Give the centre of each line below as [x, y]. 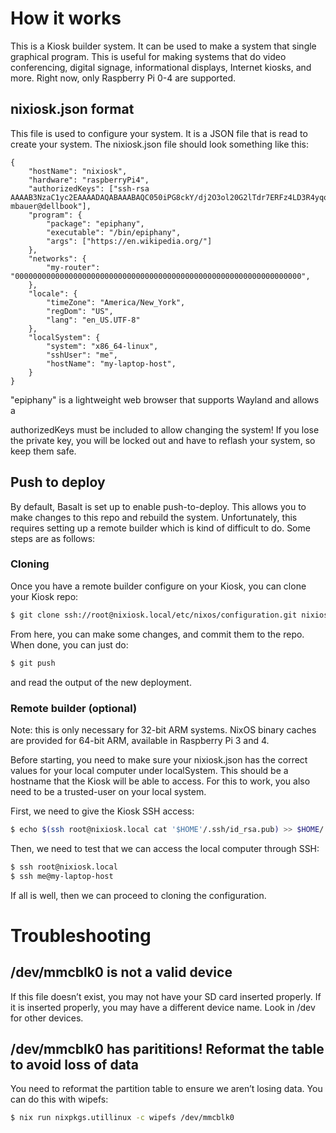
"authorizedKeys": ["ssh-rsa [89, 188]
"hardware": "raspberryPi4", [89, 180]
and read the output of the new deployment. [101, 682]
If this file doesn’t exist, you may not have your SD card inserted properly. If [166, 996]
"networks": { [57, 258]
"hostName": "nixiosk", [78, 171]
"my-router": [73, 267]
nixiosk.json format [72, 109]
